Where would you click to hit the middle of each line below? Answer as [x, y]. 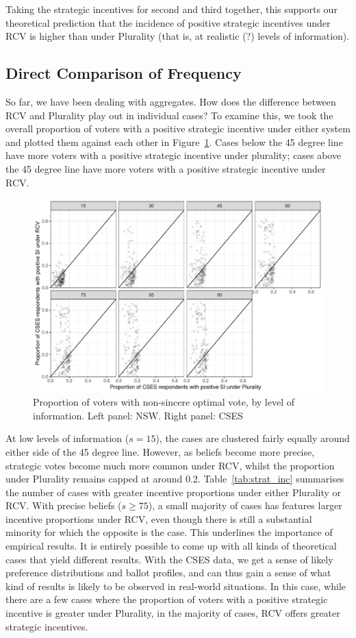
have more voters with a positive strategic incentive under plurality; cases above [174, 155]
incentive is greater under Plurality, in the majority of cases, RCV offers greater [173, 613]
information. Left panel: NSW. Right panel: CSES [138, 415]
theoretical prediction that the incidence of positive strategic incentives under [168, 22]
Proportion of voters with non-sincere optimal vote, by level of [164, 402]
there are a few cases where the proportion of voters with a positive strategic [167, 599]
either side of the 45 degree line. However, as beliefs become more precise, [160, 451]
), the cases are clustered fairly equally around [253, 438]
